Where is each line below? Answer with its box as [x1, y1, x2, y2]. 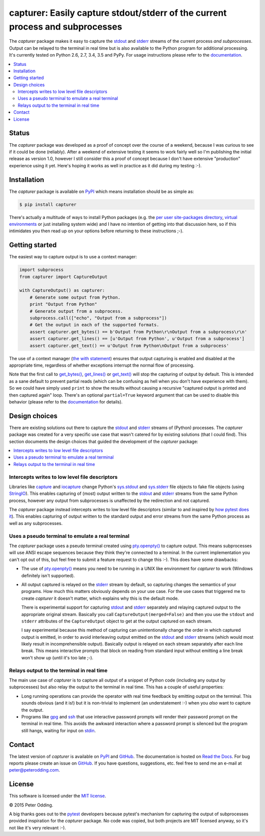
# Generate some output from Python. [29, 294, 121, 300]
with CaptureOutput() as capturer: [19, 288, 105, 293]
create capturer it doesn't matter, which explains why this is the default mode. [21, 595, 179, 601]
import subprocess [19, 267, 64, 273]
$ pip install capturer [19, 202, 77, 207]
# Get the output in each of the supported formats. [29, 322, 159, 328]
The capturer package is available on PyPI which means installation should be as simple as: [9, 188, 194, 194]
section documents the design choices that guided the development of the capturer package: [9, 438, 198, 444]
